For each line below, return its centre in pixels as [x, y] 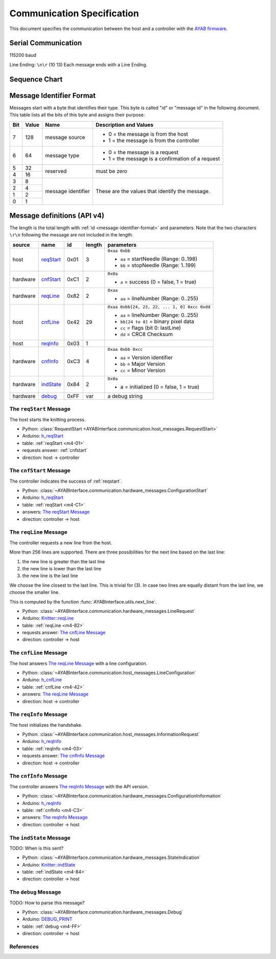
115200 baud [23, 55]
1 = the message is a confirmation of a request [164, 158]
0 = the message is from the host [148, 134]
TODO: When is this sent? [37, 848]
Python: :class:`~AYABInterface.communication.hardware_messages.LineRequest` [109, 611]
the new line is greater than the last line [64, 561]
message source [65, 137]
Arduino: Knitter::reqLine [48, 618]
